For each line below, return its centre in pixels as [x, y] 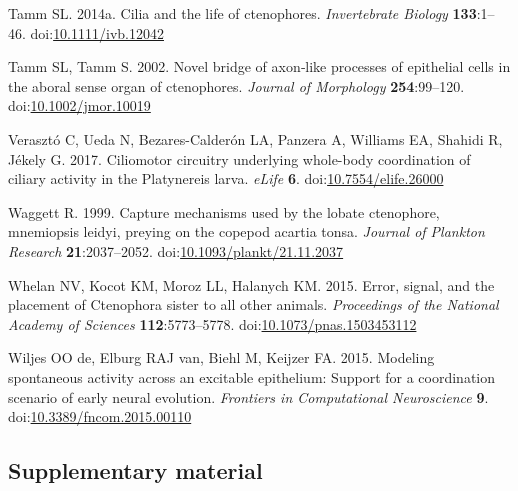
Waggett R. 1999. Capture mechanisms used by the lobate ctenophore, [224, 211]
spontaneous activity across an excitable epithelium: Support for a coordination [252, 376]
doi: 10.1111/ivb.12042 [97, 32]
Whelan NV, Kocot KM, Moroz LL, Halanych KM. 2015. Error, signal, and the [251, 284]
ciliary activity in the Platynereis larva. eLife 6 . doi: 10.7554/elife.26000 [226, 178]
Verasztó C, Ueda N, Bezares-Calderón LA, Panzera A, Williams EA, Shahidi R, [255, 138]
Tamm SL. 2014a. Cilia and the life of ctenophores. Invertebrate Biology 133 [242, 13]
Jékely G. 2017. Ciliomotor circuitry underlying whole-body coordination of [239, 158]
